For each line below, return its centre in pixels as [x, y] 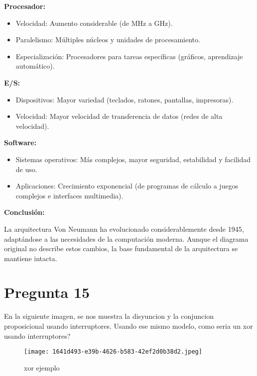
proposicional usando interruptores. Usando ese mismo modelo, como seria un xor [128, 326]
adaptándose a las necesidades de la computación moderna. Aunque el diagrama [126, 238]
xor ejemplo [42, 367]
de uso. [26, 169]
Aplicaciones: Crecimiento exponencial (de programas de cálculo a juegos [127, 186]
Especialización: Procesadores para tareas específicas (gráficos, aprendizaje [129, 56]
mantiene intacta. [31, 258]
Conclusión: [24, 212]
